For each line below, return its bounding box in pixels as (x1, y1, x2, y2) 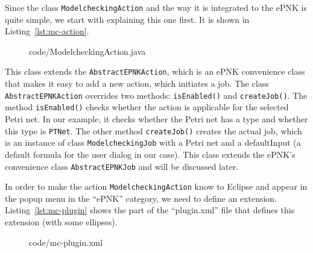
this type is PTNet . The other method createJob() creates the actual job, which (5, 124, 302, 137)
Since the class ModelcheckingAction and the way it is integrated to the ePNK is (5, 1, 307, 13)
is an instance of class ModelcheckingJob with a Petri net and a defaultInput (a (5, 136, 301, 149)
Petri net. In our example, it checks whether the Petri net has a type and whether (5, 113, 308, 125)
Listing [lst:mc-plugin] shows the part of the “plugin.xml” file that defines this (5, 204, 295, 216)
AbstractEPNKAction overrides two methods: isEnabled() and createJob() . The (5, 89, 308, 101)
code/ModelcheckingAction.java (29, 45, 146, 57)
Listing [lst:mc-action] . (5, 25, 89, 37)
